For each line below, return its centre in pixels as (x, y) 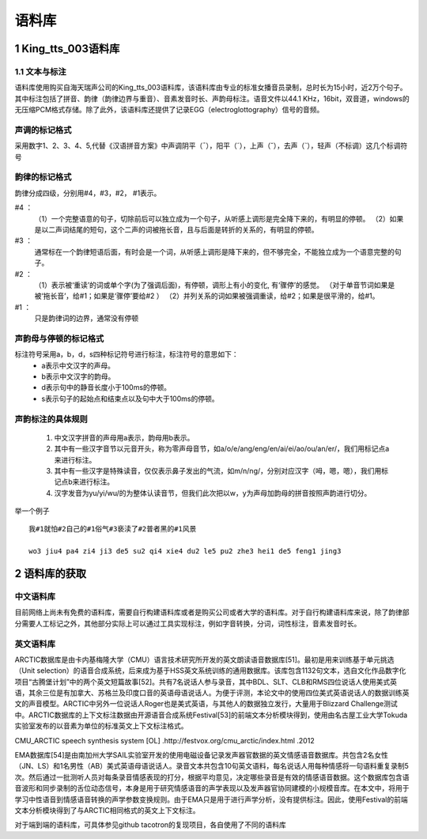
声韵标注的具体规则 (51, 419)
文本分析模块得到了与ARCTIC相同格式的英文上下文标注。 (107, 810)
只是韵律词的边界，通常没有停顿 (86, 318)
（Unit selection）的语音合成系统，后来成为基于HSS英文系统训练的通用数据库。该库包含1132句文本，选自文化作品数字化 (210, 671)
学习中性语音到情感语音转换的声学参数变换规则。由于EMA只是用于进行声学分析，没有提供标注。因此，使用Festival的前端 (212, 799)
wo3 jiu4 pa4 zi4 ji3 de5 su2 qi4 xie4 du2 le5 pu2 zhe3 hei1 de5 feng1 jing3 (185, 551)
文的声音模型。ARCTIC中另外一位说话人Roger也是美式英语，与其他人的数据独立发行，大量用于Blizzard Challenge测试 (206, 704)
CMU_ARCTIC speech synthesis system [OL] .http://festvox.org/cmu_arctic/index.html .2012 (165, 740)
